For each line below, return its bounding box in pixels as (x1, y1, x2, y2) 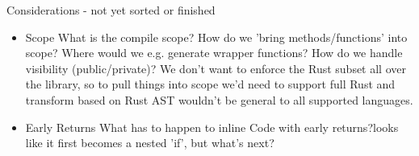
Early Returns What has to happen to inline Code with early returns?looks (25, 118, 399, 135)
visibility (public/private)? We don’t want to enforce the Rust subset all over (25, 60, 406, 76)
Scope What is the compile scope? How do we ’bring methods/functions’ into (25, 28, 408, 45)
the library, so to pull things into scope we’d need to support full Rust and (25, 76, 396, 92)
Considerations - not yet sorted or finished (6, 2, 216, 18)
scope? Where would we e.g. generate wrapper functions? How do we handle (25, 44, 403, 61)
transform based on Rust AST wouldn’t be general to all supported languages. (25, 91, 413, 108)
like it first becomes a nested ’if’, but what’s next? (25, 134, 274, 151)
